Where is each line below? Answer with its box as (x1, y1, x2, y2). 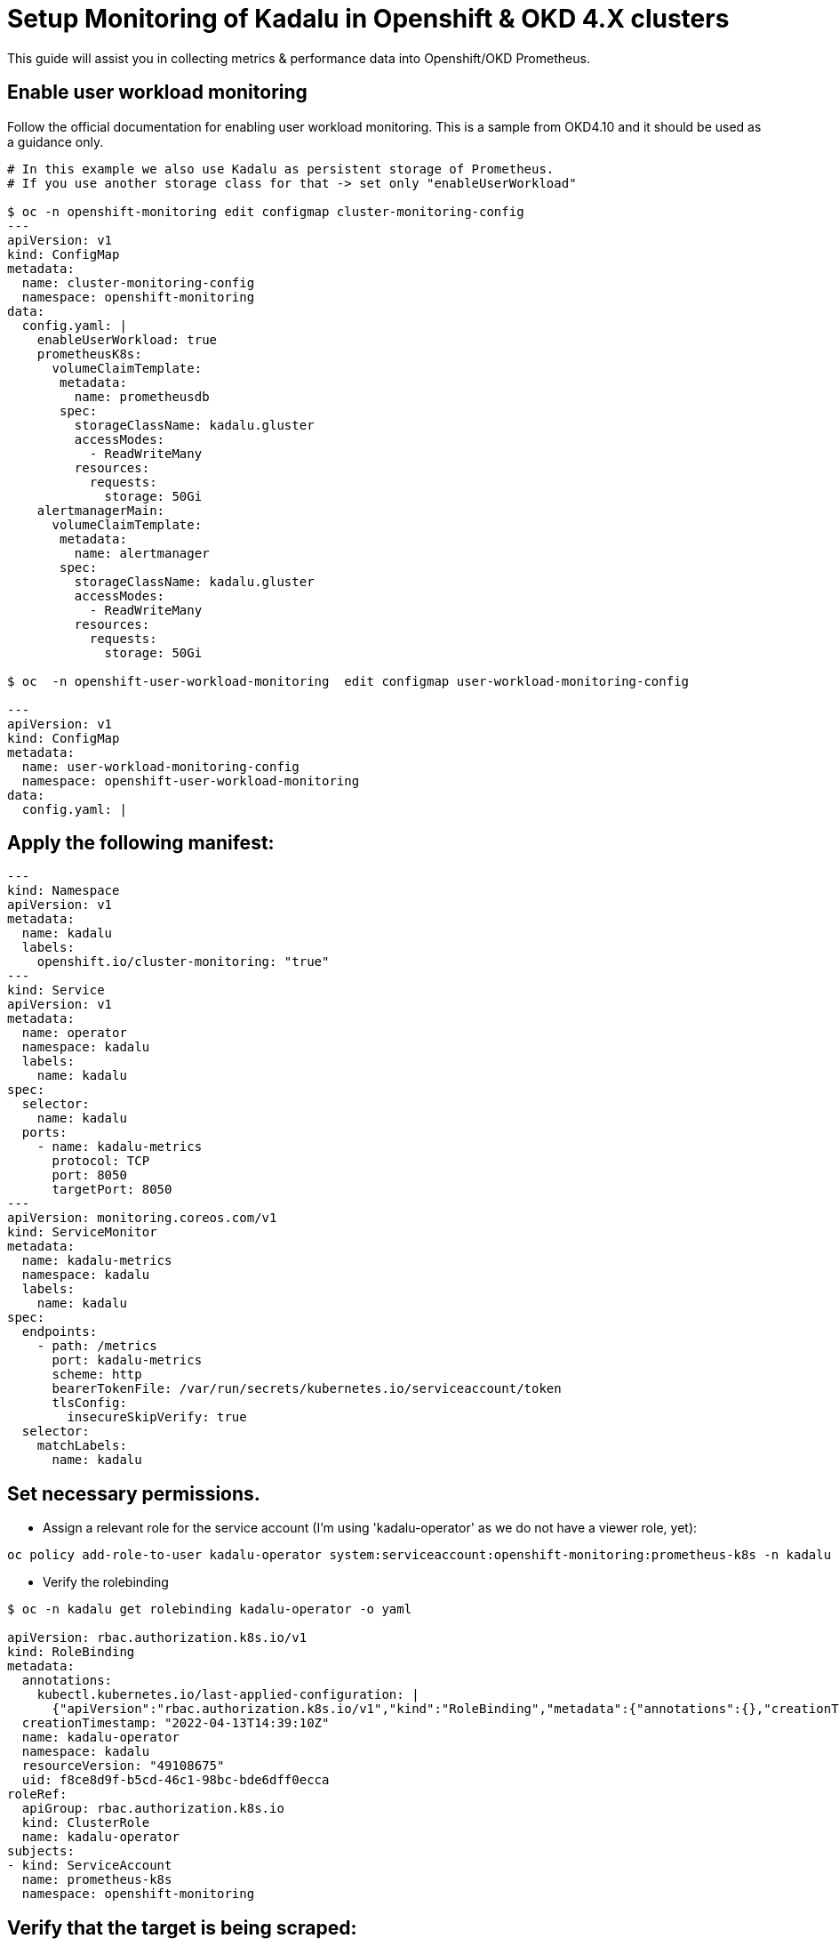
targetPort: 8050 (52, 1182, 172, 1197)
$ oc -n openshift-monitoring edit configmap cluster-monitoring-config (7, 204, 524, 219)
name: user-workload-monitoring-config (21, 759, 300, 774)
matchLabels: (36, 1438, 127, 1453)
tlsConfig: (52, 1396, 127, 1411)
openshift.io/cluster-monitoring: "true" (36, 954, 330, 969)
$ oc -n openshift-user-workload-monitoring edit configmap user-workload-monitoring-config (7, 673, 690, 688)
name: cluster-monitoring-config (21, 275, 255, 290)
